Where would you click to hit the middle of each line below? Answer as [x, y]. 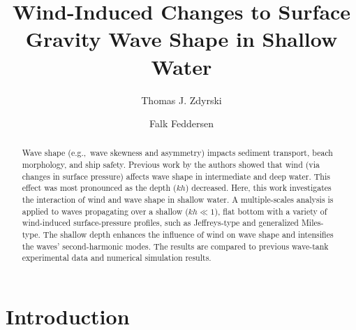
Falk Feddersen [181, 123]
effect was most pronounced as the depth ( [99, 188]
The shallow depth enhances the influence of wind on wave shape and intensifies [188, 235]
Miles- [312, 223]
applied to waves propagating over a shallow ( [105, 211]
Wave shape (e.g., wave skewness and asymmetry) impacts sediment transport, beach [177, 153]
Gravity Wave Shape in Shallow [181, 39]
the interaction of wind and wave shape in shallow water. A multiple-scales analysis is [178, 200]
